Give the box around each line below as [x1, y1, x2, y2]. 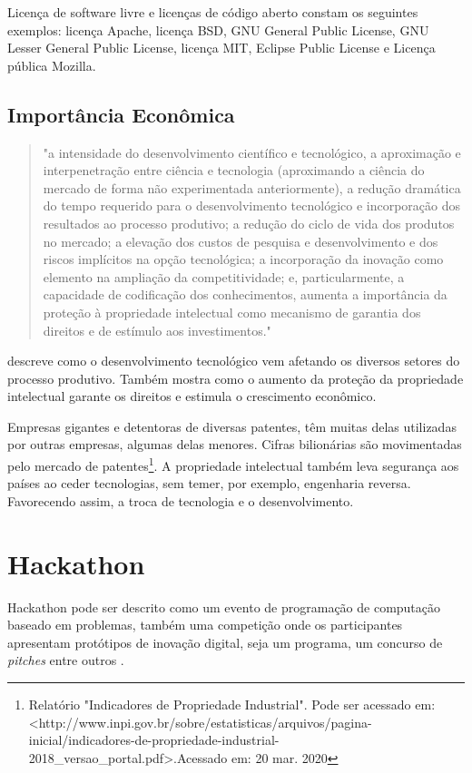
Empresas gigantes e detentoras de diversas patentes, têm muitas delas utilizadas [7, 416, 457, 435]
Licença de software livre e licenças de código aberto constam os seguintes [7, 3, 418, 21]
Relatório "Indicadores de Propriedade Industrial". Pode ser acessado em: [28, 695, 436, 714]
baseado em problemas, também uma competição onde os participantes [7, 615, 403, 634]
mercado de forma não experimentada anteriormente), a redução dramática [43, 178, 461, 197]
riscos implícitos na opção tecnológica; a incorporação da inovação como [43, 250, 444, 269]
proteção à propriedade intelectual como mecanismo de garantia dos [43, 302, 421, 321]
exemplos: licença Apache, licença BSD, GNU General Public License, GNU [7, 20, 429, 39]
